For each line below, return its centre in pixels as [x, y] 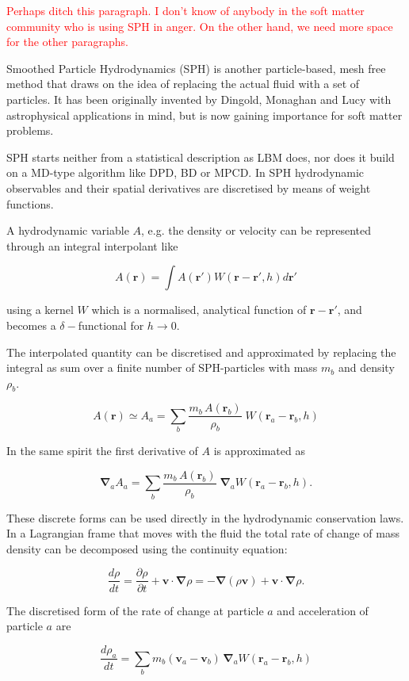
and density [366, 367]
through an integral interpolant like [92, 245]
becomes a [31, 325]
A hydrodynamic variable [68, 230]
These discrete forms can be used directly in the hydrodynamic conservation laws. [205, 517]
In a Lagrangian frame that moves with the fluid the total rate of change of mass [203, 533]
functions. [30, 203]
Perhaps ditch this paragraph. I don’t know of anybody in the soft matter [185, 10]
